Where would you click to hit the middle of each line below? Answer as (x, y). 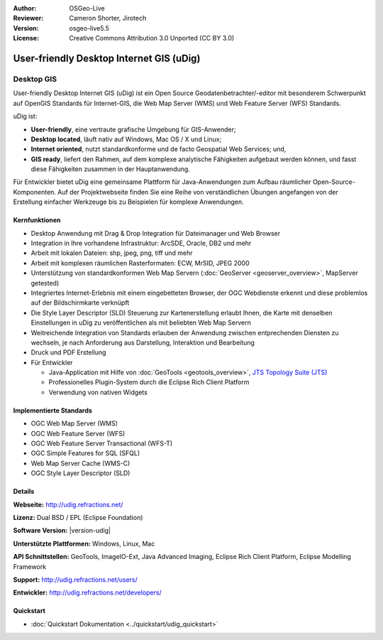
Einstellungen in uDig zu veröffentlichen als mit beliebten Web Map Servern (141, 322)
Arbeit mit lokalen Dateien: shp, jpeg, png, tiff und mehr (112, 253)
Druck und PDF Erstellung (68, 352)
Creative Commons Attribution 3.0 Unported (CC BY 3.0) (152, 38)
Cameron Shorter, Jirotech (108, 18)
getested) (45, 283)
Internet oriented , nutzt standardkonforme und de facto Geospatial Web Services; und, (159, 149)
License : (26, 38)
